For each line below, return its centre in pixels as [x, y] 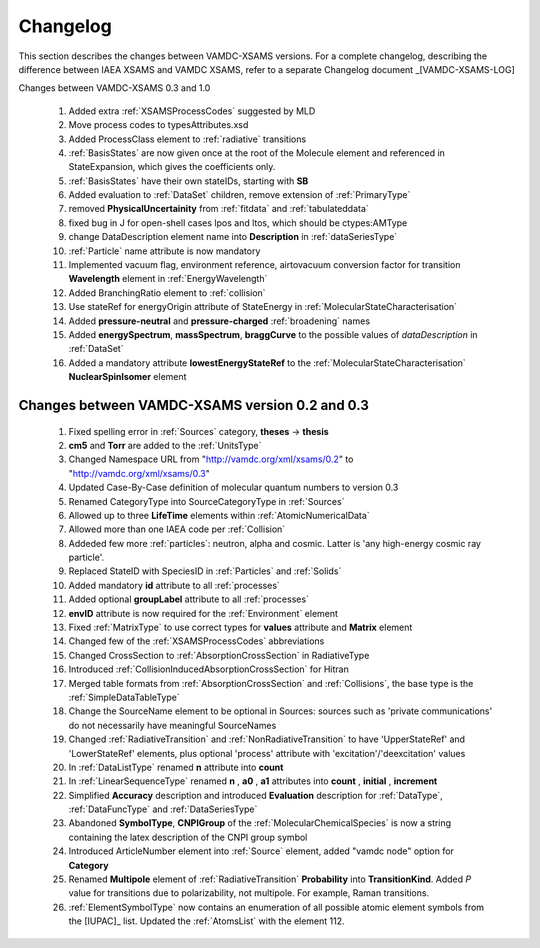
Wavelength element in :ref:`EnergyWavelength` [168, 279]
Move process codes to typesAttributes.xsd [158, 125]
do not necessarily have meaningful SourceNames [172, 725]
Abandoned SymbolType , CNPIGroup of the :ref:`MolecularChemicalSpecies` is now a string [260, 823]
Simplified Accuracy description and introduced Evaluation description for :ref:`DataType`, [256, 795]
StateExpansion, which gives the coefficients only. [172, 167]
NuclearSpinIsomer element [127, 377]
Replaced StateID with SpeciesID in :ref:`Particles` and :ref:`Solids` [205, 571]
